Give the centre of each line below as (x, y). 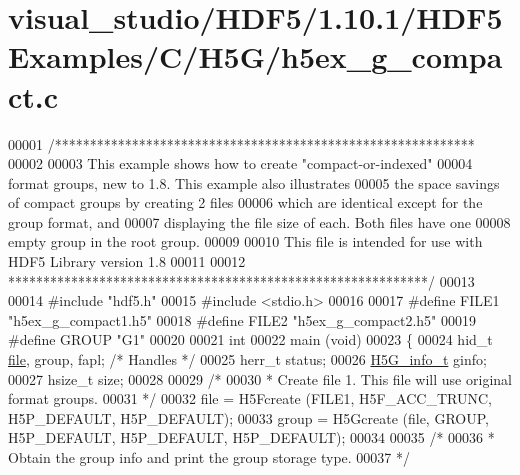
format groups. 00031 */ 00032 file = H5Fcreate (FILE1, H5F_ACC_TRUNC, (250, 398)
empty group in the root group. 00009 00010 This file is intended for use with (245, 241)
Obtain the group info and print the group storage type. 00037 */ (209, 457)
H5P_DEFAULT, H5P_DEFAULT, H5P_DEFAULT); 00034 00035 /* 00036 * (251, 437)
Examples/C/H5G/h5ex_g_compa (255, 56)
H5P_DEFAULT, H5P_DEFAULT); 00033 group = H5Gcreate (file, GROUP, (248, 417)
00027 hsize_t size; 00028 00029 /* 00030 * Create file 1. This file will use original (260, 378)
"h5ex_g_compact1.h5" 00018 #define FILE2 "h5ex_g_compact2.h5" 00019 (242, 319)
